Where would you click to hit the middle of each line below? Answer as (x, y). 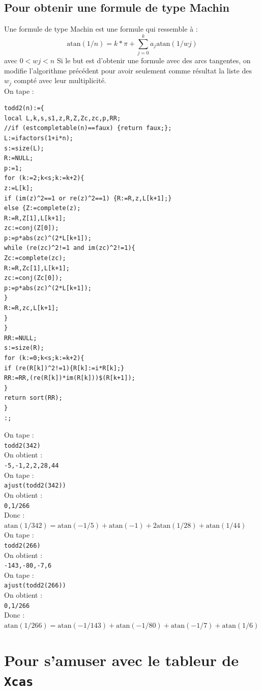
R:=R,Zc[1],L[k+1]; (37, 268)
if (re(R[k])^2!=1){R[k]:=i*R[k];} (64, 368)
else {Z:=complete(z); (42, 208)
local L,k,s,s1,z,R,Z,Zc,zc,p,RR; (63, 118)
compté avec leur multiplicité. (60, 80)
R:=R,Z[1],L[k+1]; (35, 218)
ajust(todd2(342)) (35, 486)
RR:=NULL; (21, 338)
